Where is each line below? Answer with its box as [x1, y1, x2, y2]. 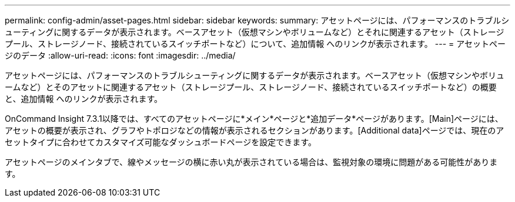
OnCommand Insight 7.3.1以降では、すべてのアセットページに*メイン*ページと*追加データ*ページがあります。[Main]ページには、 [5, 114, 503, 124]
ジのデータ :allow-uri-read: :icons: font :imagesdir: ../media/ [5, 50, 236, 60]
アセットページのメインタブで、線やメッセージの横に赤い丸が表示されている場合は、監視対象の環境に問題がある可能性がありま [5, 157, 498, 167]
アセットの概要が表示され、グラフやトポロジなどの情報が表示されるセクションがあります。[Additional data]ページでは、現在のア [5, 125, 504, 135]
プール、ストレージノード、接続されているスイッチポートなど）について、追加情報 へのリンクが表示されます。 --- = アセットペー [5, 39, 506, 49]
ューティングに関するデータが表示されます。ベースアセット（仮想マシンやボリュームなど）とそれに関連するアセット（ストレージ [5, 27, 504, 37]
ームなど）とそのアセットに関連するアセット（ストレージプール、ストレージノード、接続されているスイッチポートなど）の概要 [5, 82, 497, 92]
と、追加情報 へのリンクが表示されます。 [5, 94, 162, 104]
